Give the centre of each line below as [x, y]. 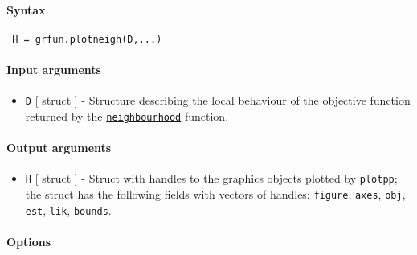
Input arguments [54, 70]
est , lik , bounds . [68, 210]
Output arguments [59, 148]
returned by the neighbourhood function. [127, 115]
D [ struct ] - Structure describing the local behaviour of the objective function [218, 100]
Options [29, 241]
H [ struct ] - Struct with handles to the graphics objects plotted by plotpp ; [211, 178]
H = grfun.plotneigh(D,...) [87, 39]
